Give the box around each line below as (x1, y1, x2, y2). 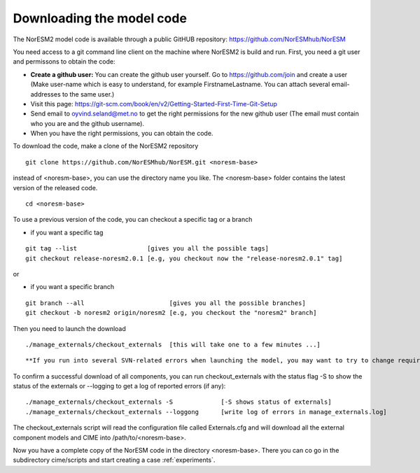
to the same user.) (62, 90, 115, 98)
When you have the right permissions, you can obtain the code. (30, 129, 213, 138)
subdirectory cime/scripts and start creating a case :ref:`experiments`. (13, 456, 216, 465)
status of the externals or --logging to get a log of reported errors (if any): (13, 382, 226, 390)
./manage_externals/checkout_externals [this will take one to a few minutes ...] (25, 340, 321, 348)
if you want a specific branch (30, 283, 115, 291)
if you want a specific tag (30, 228, 104, 236)
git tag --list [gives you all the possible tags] (25, 245, 269, 253)
